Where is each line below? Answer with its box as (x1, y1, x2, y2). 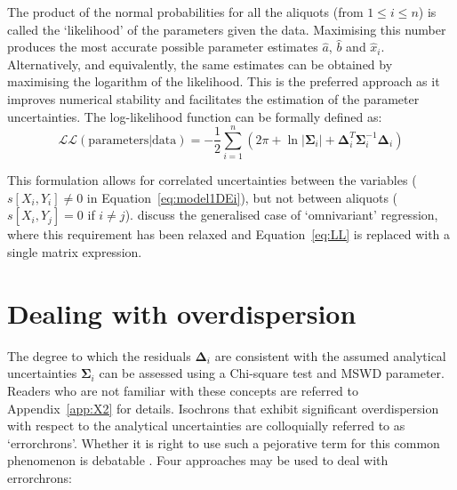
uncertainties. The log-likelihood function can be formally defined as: (7, 107, 382, 125)
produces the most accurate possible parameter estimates (7, 37, 318, 56)
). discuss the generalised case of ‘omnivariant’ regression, (124, 205, 438, 224)
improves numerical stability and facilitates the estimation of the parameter (7, 89, 420, 108)
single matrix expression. (7, 243, 142, 261)
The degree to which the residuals (7, 346, 191, 365)
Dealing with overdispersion (7, 294, 357, 331)
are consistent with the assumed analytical (214, 346, 446, 365)
